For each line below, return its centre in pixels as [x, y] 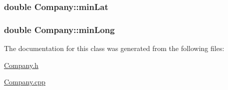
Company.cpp [25, 82]
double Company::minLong [59, 29]
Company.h [21, 65]
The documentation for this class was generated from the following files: [114, 48]
